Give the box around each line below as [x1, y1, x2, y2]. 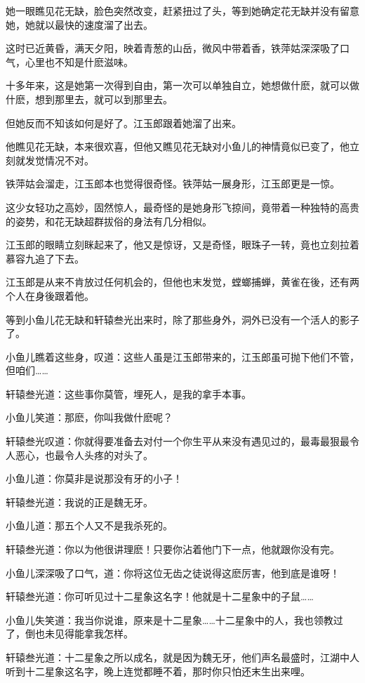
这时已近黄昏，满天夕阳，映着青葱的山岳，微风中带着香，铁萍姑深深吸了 [6, 41, 340, 55]
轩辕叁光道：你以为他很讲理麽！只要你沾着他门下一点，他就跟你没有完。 [6, 542, 340, 557]
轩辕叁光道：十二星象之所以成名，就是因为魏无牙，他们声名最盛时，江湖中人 [6, 650, 359, 664]
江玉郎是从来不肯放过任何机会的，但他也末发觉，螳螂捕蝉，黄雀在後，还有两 [6, 274, 359, 289]
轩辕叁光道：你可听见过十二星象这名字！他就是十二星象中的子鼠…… [6, 589, 314, 604]
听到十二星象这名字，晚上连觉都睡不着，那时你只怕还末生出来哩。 [6, 663, 310, 678]
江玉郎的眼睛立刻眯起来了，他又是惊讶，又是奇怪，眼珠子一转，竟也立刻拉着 [6, 237, 359, 252]
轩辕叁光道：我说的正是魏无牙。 [6, 494, 153, 509]
